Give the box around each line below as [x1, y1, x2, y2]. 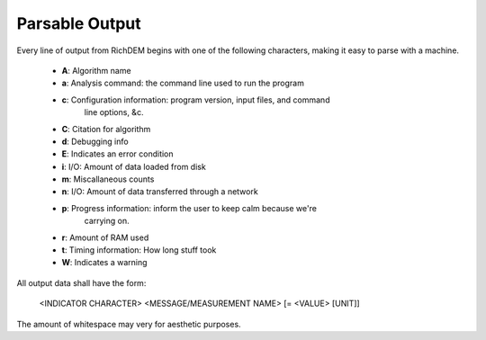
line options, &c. [84, 107, 144, 118]
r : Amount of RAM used [61, 232, 149, 243]
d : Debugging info [61, 136, 130, 147]
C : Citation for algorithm [61, 123, 151, 134]
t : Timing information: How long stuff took [61, 245, 217, 255]
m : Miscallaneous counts [61, 174, 155, 184]
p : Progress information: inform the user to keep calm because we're [61, 202, 317, 213]
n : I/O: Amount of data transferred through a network [61, 186, 258, 197]
